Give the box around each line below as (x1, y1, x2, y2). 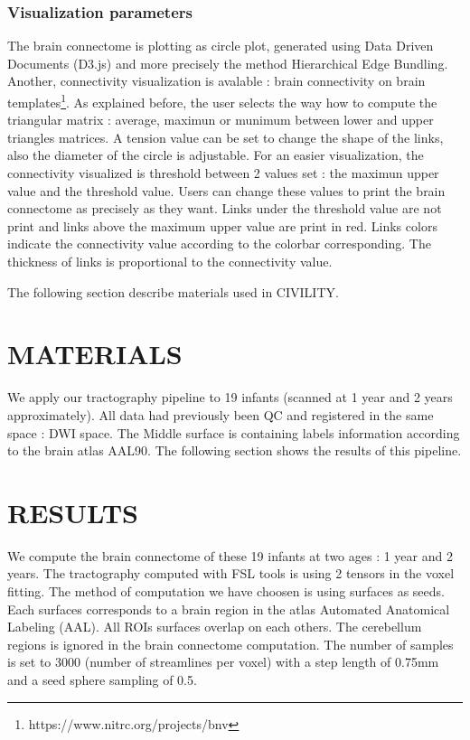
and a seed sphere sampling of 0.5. (7, 670, 197, 688)
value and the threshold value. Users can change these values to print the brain (7, 181, 446, 200)
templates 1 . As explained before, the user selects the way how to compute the (7, 90, 437, 111)
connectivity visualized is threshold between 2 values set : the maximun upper (7, 164, 439, 183)
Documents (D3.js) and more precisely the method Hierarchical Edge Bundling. (7, 53, 448, 72)
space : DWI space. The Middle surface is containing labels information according (7, 423, 460, 442)
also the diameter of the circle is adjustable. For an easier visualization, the (7, 145, 424, 164)
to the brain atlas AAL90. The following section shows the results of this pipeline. (7, 441, 462, 460)
